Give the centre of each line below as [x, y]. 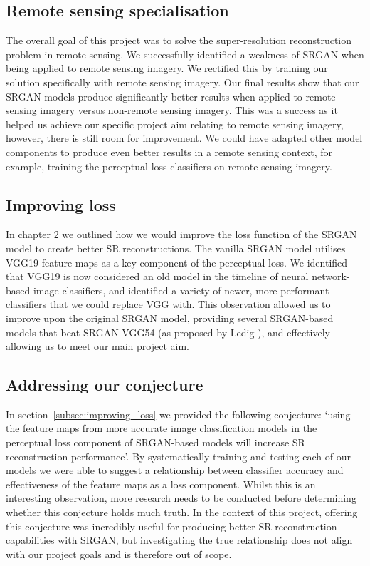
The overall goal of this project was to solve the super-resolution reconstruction [179, 40]
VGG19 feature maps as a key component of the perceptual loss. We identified [177, 262]
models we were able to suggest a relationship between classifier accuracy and [175, 470]
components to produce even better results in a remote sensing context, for [169, 151]
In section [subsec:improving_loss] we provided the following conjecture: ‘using [178, 414]
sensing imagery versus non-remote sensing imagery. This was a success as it [172, 110]
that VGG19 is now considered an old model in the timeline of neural [157, 276]
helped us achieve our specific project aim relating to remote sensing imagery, [175, 124]
